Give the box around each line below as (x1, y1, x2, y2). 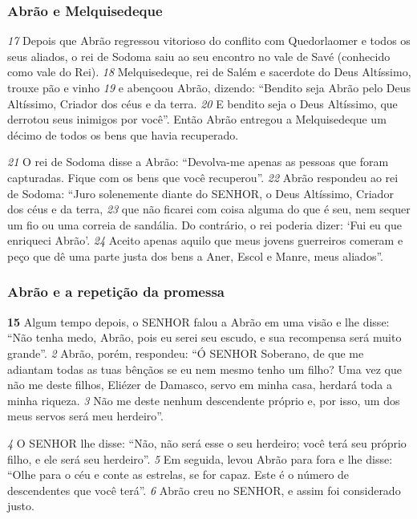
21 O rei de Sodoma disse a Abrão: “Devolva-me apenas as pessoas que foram (7, 153, 389, 170)
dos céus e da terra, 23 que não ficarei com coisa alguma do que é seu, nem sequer (7, 201, 411, 217)
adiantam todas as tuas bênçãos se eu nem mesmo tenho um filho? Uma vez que (7, 360, 402, 377)
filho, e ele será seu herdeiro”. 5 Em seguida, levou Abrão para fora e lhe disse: (7, 450, 393, 467)
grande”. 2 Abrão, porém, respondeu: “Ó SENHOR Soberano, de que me (7, 344, 364, 361)
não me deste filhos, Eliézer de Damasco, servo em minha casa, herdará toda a (7, 376, 392, 393)
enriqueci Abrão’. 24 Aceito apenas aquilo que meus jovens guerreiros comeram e (7, 232, 403, 249)
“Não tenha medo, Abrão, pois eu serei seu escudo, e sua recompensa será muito (7, 329, 402, 346)
